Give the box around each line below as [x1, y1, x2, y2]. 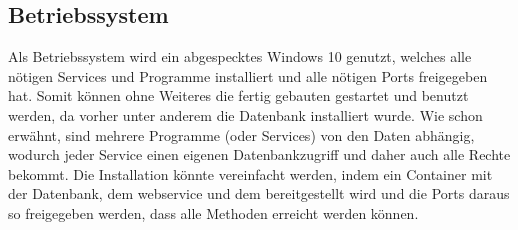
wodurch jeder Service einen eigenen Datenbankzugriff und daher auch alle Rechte [8, 144, 511, 165]
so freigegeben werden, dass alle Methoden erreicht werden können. [8, 202, 419, 223]
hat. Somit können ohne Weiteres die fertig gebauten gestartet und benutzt [8, 85, 469, 106]
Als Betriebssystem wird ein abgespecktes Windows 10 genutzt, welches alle [8, 46, 472, 67]
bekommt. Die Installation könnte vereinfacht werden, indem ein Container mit [8, 163, 493, 184]
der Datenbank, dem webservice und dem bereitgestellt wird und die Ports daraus [8, 183, 510, 204]
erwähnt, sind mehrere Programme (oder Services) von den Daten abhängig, [8, 124, 475, 145]
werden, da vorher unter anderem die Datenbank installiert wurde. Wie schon [8, 104, 483, 125]
